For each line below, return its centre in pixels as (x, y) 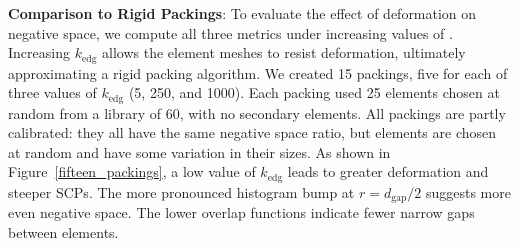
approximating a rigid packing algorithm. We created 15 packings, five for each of (258, 72)
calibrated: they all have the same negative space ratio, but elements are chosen (252, 132)
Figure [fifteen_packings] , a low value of (132, 171)
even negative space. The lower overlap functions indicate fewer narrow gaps (241, 212)
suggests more (468, 191)
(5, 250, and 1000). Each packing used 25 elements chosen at (314, 92)
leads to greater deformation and (388, 171)
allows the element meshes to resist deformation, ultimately (284, 52)
